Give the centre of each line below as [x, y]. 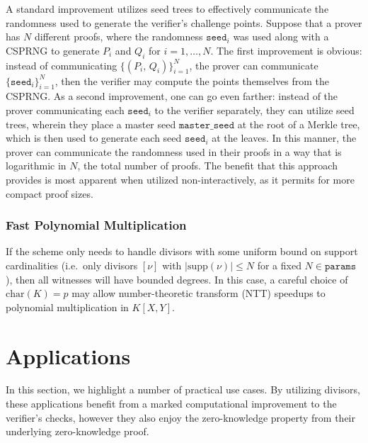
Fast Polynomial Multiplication [96, 225]
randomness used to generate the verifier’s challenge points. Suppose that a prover [184, 22]
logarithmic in [36, 166]
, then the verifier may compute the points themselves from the [192, 80]
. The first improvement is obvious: [286, 50]
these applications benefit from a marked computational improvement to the [171, 404]
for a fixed [279, 265]
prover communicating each [65, 110]
